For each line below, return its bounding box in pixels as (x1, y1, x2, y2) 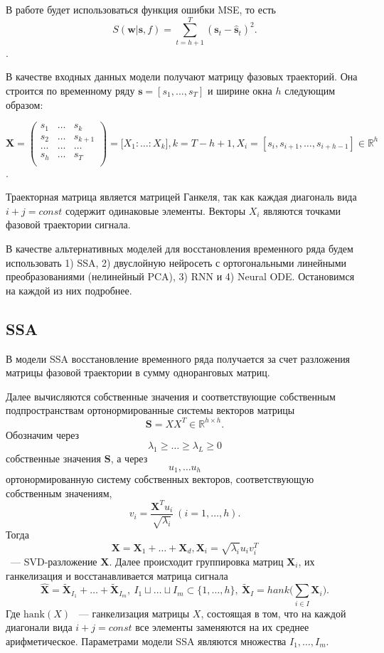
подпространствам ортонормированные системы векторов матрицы (6, 403, 295, 418)
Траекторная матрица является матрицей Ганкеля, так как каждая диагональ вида (6, 189, 357, 204)
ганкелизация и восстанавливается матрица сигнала (6, 568, 228, 583)
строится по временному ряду (6, 83, 135, 97)
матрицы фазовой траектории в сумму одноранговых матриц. (6, 365, 270, 380)
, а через (110, 450, 148, 465)
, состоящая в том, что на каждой (201, 605, 346, 620)
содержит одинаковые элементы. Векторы (65, 203, 246, 218)
